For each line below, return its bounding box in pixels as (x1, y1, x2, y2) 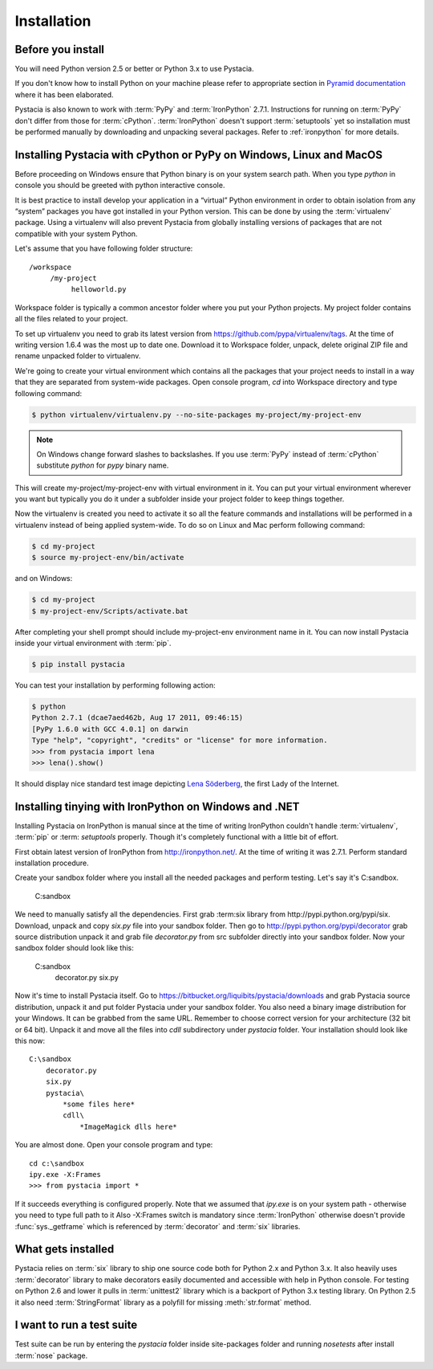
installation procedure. (14, 858, 90, 868)
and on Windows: (14, 574, 73, 583)
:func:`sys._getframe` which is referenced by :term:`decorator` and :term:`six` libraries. (14, 1221, 301, 1231)
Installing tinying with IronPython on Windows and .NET (14, 799, 300, 813)
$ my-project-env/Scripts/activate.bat (31, 607, 188, 615)
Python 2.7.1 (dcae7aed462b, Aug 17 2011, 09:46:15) (31, 713, 244, 722)
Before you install (14, 43, 104, 56)
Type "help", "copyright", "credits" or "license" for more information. (31, 736, 328, 745)
